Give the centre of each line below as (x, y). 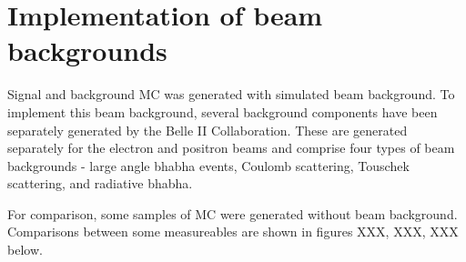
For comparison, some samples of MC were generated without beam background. (233, 213)
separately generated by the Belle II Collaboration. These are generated (208, 130)
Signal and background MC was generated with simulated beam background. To (231, 94)
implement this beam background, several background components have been (223, 111)
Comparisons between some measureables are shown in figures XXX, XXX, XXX (233, 232)
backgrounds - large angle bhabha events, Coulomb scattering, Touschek (208, 165)
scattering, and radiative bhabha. (100, 183)
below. (25, 250)
